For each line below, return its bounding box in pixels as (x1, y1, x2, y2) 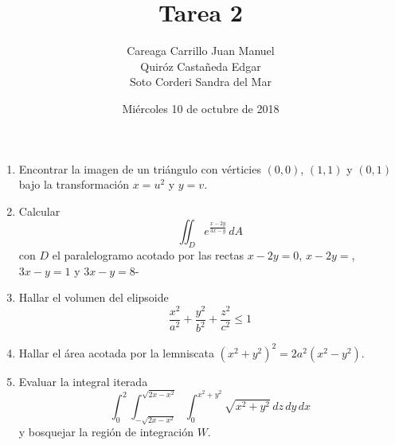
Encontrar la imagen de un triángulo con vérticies (18, 160, 261, 177)
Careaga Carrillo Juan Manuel (127, 42, 275, 59)
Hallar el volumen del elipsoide (18, 289, 169, 306)
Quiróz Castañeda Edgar (140, 57, 261, 74)
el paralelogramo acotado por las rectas (52, 247, 244, 263)
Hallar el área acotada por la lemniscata (18, 344, 214, 361)
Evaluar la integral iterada (18, 373, 148, 389)
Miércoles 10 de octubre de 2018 (122, 100, 280, 116)
